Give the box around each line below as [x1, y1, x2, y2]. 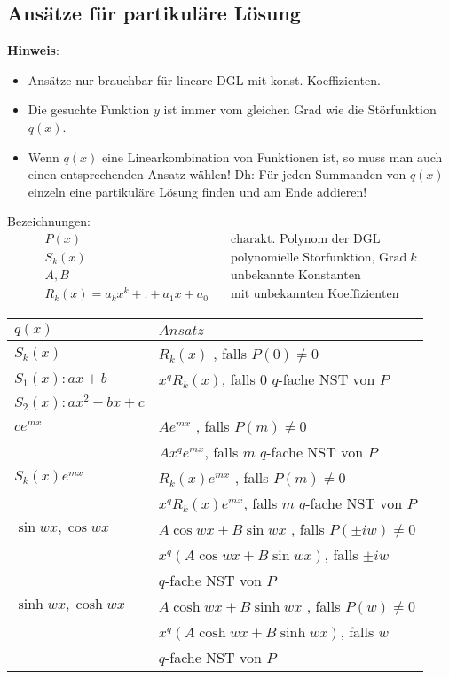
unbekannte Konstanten [231, 269, 361, 283]
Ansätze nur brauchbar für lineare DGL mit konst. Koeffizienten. [28, 70, 381, 89]
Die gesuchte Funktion [28, 100, 150, 119]
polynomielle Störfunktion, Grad [231, 252, 407, 264]
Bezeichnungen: [7, 212, 91, 230]
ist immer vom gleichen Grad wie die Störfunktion [163, 100, 437, 119]
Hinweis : [7, 41, 59, 59]
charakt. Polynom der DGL [231, 232, 381, 246]
